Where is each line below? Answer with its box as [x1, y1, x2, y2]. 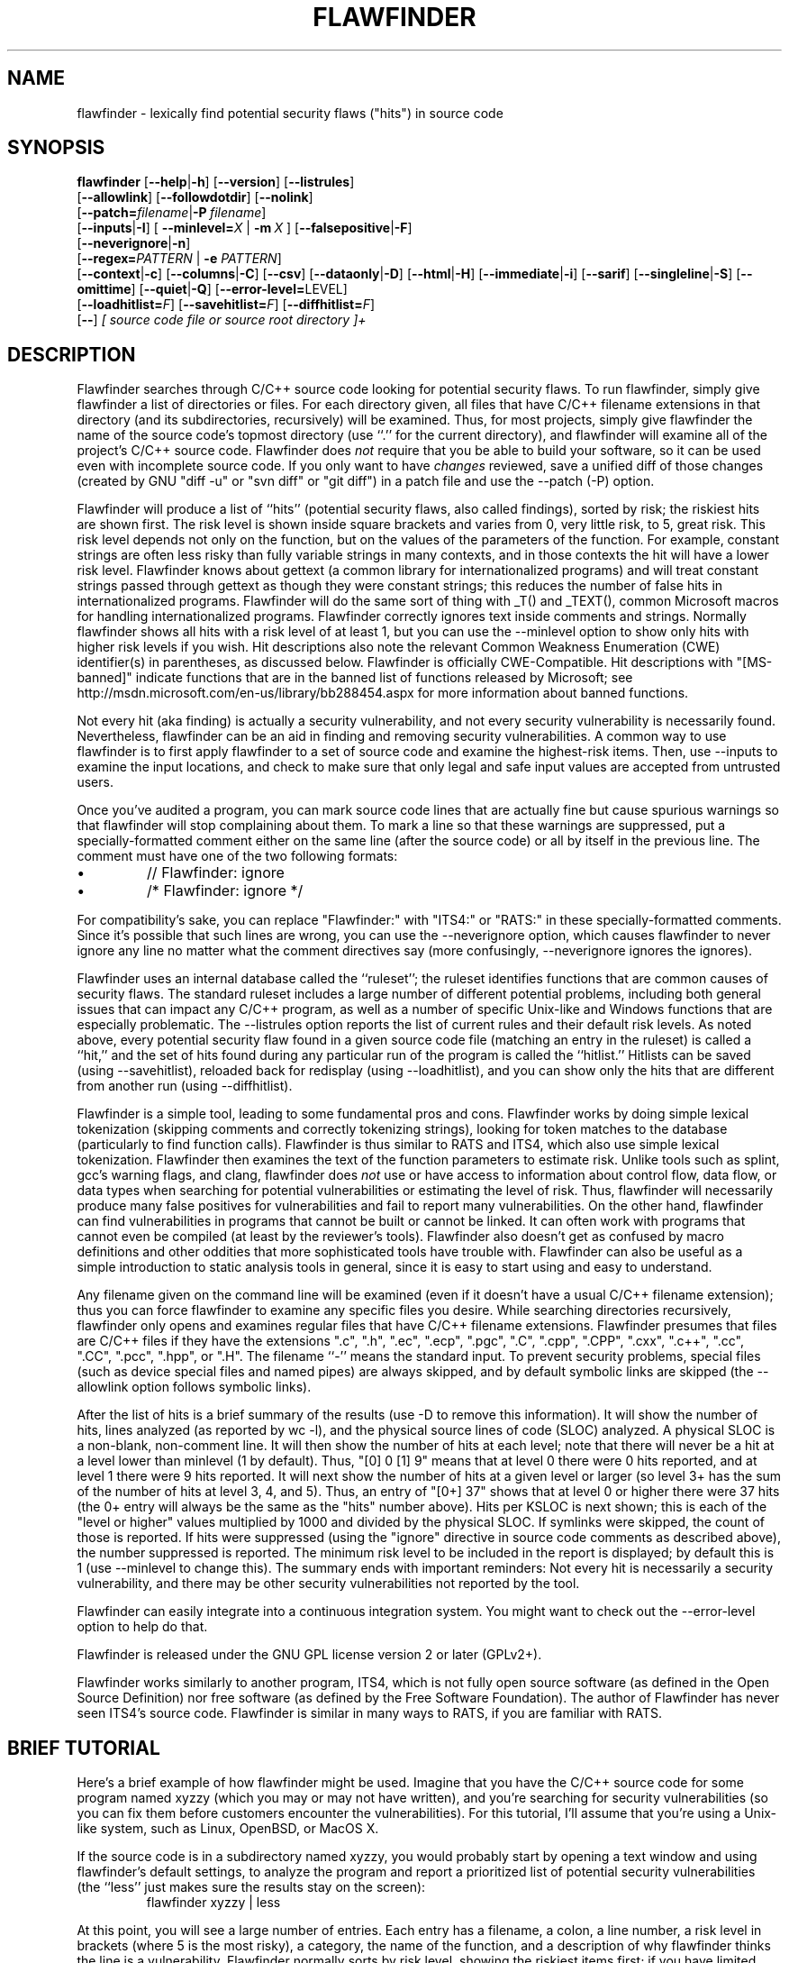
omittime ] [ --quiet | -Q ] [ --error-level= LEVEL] [77, 281, 348, 297]
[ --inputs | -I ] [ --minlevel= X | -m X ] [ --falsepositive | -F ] [77, 220, 413, 236]
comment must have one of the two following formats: [77, 848, 398, 864]
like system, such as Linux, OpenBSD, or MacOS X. [77, 1821, 379, 1837]
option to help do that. [77, 1619, 208, 1635]
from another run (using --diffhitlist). [77, 1078, 293, 1094]
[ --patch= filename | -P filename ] [77, 205, 267, 221]
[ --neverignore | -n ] [77, 235, 191, 251]
